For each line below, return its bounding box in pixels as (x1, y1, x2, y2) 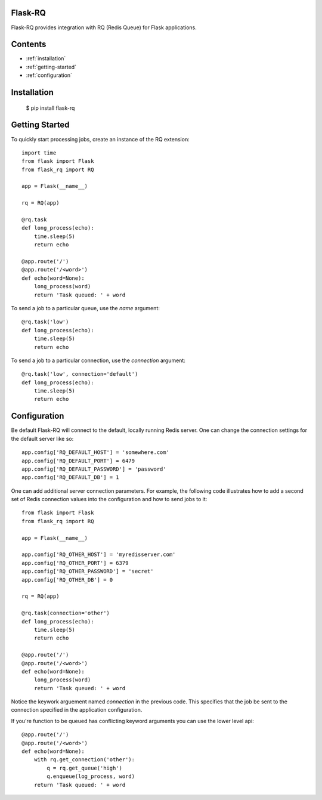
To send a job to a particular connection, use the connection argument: (11, 357, 186, 364)
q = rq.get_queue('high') (47, 764, 122, 771)
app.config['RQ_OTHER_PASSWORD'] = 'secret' (21, 568, 154, 575)
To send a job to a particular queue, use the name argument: (11, 304, 160, 311)
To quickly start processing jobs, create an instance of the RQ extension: (11, 135, 190, 143)
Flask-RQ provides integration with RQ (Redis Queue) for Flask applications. (11, 24, 197, 31)
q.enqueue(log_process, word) (47, 773, 135, 780)
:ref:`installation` (26, 55, 66, 62)
